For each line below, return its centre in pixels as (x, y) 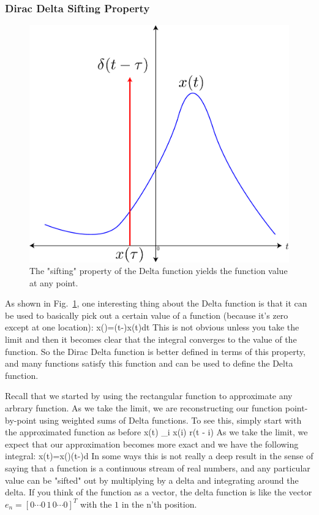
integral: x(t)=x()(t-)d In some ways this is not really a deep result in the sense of (159, 456)
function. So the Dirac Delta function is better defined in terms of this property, (155, 351)
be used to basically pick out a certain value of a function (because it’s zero (147, 315)
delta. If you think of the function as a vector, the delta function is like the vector (159, 492)
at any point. (54, 282)
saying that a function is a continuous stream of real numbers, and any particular (158, 468)
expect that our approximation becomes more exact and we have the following (152, 444)
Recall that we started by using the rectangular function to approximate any (149, 396)
